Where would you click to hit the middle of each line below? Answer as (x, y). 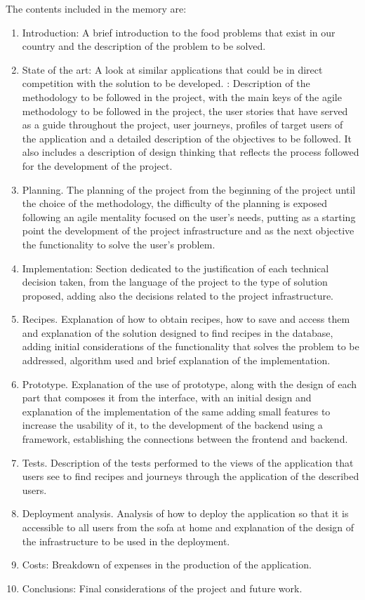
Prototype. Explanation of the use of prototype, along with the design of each (190, 384)
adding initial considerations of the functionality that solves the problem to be (191, 346)
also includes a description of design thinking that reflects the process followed (191, 152)
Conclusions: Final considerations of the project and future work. (162, 588)
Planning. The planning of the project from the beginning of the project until (189, 189)
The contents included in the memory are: (96, 8)
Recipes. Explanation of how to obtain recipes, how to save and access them (186, 319)
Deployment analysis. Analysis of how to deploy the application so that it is (185, 513)
